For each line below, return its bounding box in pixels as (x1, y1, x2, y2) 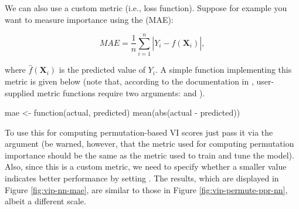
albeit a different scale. (5, 195, 86, 207)
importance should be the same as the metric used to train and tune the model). (5, 149, 294, 161)
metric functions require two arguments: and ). (37, 86, 205, 99)
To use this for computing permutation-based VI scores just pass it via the (5, 126, 273, 138)
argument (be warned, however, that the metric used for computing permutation (5, 137, 294, 150)
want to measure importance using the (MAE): (5, 13, 174, 25)
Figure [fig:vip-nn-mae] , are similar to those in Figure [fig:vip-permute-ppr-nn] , (5, 183, 288, 195)
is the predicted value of (59, 63, 145, 76)
